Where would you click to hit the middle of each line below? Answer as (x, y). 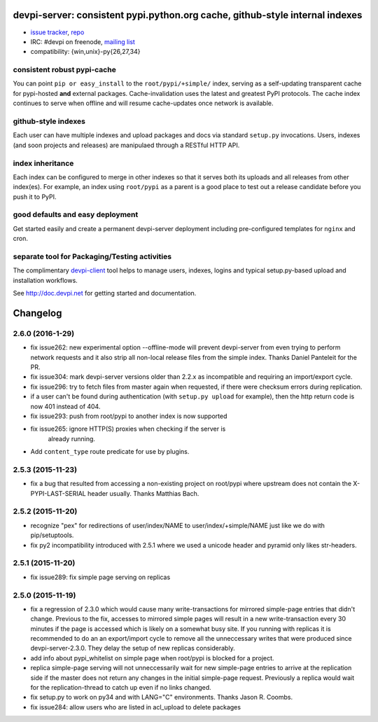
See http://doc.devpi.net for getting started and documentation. (105, 293)
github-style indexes (49, 121)
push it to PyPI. (35, 197)
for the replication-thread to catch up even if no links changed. (121, 688)
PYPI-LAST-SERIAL (58, 493)
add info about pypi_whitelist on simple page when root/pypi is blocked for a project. (152, 658)
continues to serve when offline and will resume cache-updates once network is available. (143, 103)
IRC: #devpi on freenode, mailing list (83, 41)
